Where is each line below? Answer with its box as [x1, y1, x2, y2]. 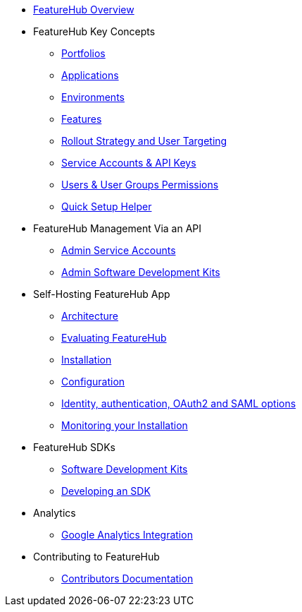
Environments [61, 91, 125, 103]
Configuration [61, 376, 125, 388]
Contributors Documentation [61, 572, 194, 584]
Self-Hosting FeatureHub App [33, 288, 170, 300]
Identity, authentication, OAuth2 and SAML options [61, 397, 296, 409]
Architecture [61, 310, 119, 322]
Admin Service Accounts [61, 244, 176, 256]
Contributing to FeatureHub [33, 551, 160, 563]
